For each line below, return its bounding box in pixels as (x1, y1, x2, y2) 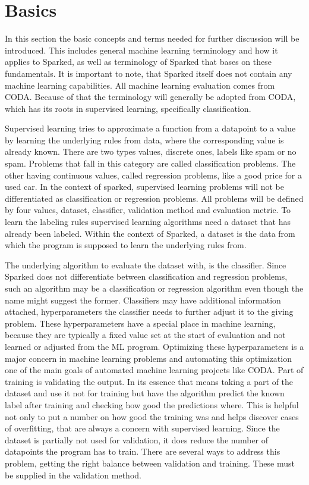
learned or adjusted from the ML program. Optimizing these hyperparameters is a (5, 340, 304, 352)
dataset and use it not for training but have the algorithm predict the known (5, 387, 285, 399)
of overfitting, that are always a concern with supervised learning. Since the (5, 422, 280, 434)
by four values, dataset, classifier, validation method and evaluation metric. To (5, 204, 291, 216)
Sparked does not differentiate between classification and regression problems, (5, 270, 288, 283)
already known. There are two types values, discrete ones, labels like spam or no (5, 145, 297, 158)
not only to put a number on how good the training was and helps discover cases (5, 410, 299, 423)
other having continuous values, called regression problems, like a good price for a (5, 168, 302, 181)
